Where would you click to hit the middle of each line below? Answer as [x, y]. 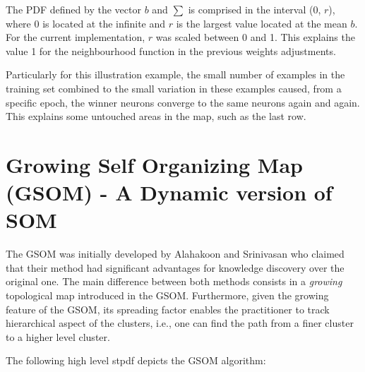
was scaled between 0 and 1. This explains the [255, 37]
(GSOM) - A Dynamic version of [169, 192]
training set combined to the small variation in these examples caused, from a [174, 88]
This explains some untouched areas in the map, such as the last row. [156, 116]
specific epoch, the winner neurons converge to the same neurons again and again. [183, 102]
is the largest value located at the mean [262, 23]
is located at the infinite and [104, 23]
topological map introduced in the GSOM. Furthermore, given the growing [167, 295]
